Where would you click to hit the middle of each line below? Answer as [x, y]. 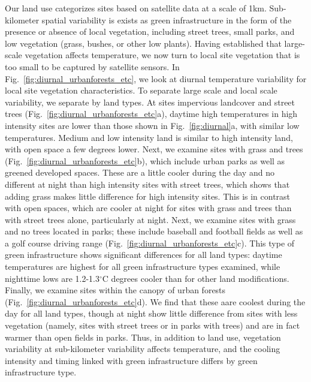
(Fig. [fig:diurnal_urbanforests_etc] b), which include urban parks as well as [145, 160]
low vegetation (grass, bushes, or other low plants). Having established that [143, 43]
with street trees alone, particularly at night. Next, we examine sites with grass [150, 219]
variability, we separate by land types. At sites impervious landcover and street [150, 102]
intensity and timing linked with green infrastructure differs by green [131, 360]
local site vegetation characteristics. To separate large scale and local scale [141, 90]
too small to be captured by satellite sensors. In [92, 66]
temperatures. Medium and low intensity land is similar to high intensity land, [149, 137]
